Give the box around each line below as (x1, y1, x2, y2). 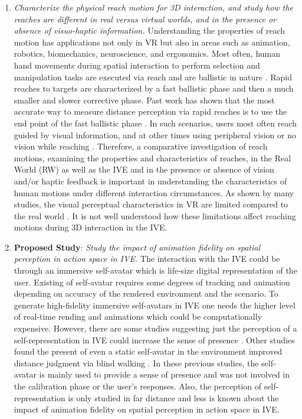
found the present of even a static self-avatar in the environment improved (14, 345, 283, 358)
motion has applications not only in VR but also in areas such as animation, (14, 35, 290, 48)
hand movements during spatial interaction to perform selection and (14, 59, 260, 71)
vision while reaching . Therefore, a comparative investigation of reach (14, 140, 268, 152)
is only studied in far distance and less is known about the (68, 391, 279, 404)
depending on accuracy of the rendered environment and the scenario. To (14, 287, 278, 300)
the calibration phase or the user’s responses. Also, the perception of (14, 380, 261, 392)
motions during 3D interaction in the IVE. (14, 221, 168, 233)
